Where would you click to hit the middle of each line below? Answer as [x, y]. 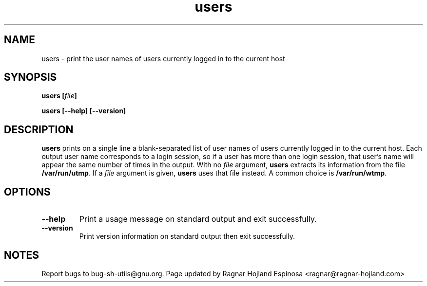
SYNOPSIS [30, 77]
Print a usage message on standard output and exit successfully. [198, 219]
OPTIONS [27, 192]
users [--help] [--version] [84, 111]
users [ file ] [59, 96]
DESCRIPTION [39, 129]
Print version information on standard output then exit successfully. [187, 236]
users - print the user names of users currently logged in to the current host [163, 58]
